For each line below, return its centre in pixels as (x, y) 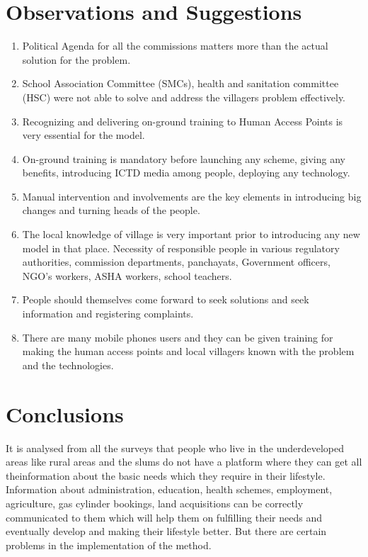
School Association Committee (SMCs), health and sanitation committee (180, 83)
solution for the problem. (76, 59)
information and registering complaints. (108, 314)
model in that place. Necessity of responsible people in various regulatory (181, 248)
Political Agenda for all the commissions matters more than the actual (175, 46)
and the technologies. (68, 365)
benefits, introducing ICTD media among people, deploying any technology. (186, 173)
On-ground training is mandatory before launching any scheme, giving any (184, 158)
